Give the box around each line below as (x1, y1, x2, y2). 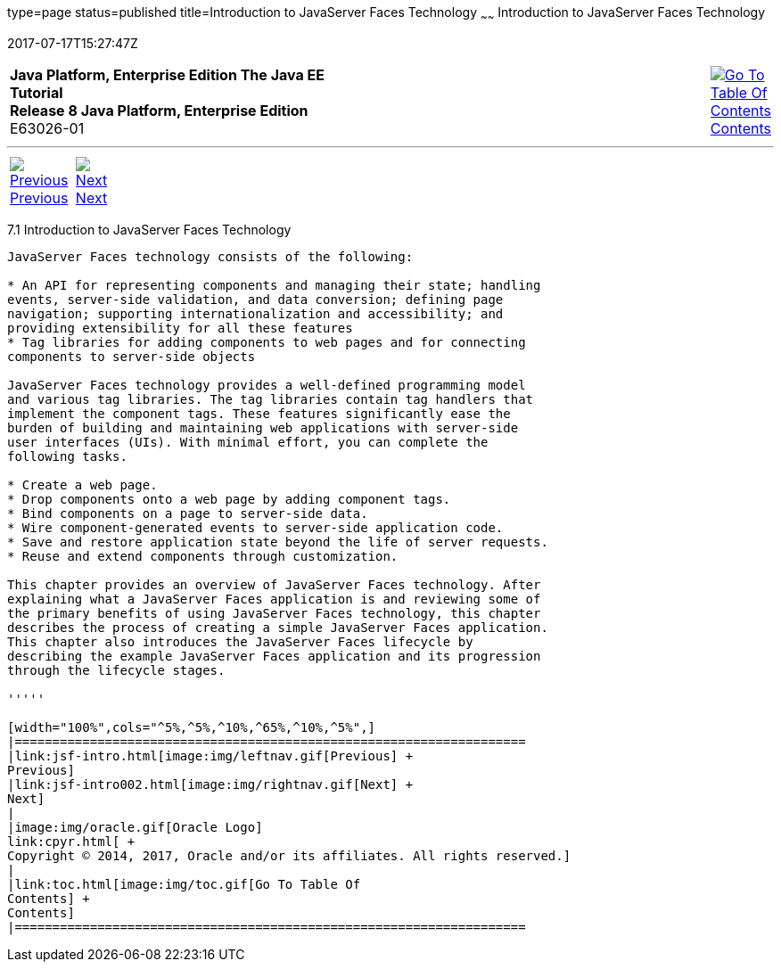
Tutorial (10, 83, 63, 102)
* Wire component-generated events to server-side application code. (7, 520, 504, 535)
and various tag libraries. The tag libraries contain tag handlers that (7, 391, 534, 406)
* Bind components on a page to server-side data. (7, 505, 368, 521)
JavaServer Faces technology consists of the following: (7, 249, 414, 264)
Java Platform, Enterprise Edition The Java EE (10, 65, 325, 84)
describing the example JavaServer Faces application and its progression (7, 648, 541, 663)
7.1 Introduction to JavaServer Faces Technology (7, 221, 292, 237)
